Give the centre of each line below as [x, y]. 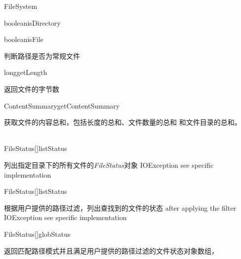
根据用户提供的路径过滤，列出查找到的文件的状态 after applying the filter [120, 207]
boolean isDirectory [32, 22]
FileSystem [21, 6]
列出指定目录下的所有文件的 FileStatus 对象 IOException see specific [109, 165]
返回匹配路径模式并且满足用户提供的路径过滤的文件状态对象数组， [111, 250]
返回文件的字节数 [32, 89]
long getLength [26, 72]
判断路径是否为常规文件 [42, 55]
